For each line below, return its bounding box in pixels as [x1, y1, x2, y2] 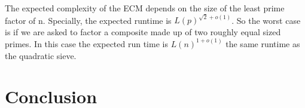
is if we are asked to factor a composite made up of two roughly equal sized [5, 25, 281, 38]
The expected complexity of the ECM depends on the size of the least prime [5, 2, 285, 14]
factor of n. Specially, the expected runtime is [5, 14, 172, 26]
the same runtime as [225, 37, 300, 50]
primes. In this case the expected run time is [5, 37, 168, 50]
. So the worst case [231, 14, 301, 26]
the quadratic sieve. [5, 49, 77, 61]
